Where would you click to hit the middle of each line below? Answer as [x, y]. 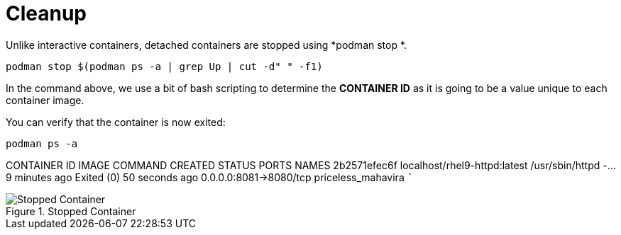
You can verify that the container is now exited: [116, 122]
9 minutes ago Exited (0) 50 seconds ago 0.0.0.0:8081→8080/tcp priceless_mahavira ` [210, 177]
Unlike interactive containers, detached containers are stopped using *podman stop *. [207, 45]
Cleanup [46, 13]
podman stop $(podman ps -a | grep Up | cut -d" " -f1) [164, 66]
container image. [45, 100]
